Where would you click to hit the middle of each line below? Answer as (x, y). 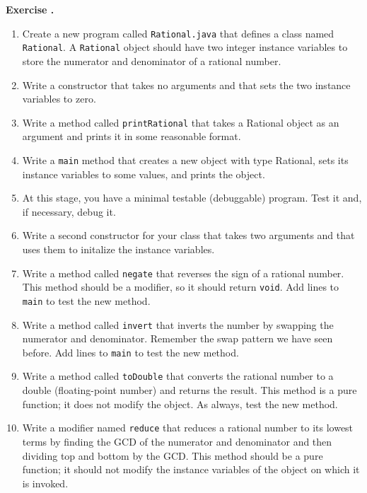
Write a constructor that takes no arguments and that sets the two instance (186, 85)
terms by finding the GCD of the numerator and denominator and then (177, 441)
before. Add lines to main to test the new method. (130, 352)
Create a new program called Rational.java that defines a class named (178, 33)
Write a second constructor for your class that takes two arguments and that (188, 235)
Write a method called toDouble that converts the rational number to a (178, 376)
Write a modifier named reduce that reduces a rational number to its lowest (188, 428)
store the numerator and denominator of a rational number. (152, 60)
